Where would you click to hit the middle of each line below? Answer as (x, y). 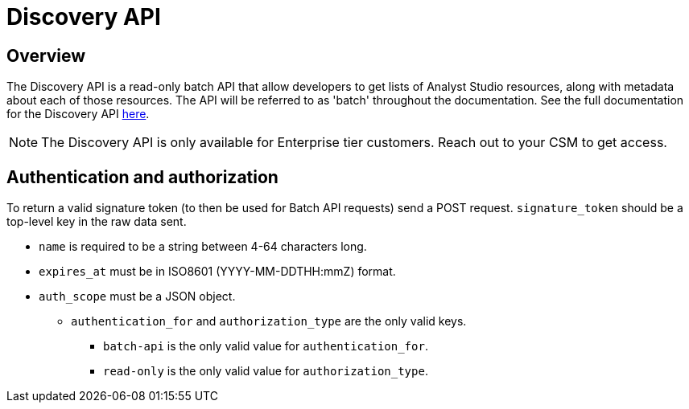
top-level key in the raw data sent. (97, 222)
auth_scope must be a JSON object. (137, 297)
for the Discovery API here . (78, 114)
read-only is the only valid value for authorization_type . (266, 371)
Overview (46, 55)
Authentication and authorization (142, 177)
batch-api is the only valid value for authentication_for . (266, 346)
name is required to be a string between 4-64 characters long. (203, 247)
